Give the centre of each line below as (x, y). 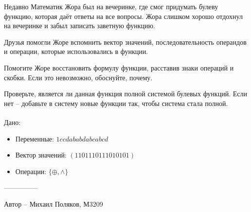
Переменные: (35, 138)
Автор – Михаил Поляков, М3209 (54, 203)
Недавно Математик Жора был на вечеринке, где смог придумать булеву (111, 6)
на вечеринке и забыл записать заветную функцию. (80, 26)
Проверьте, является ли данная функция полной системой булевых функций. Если (125, 94)
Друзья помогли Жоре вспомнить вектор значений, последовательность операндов (125, 42)
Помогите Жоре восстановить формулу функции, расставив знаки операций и (119, 67)
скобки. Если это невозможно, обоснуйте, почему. (78, 77)
